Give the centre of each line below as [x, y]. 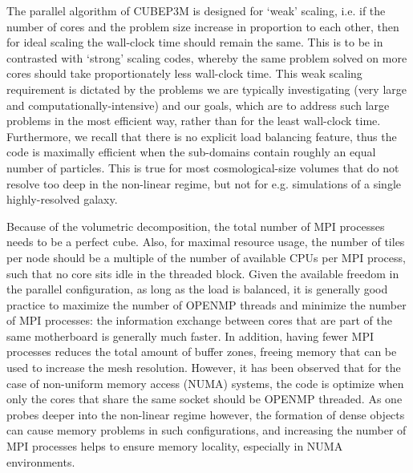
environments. [41, 461]
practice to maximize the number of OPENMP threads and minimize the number [206, 304]
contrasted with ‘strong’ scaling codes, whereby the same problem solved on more [207, 57]
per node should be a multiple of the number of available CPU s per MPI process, [206, 257]
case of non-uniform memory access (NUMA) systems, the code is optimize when [205, 383]
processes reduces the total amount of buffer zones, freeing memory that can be [202, 352]
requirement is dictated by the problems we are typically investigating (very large [206, 89]
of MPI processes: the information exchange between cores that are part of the [199, 320]
